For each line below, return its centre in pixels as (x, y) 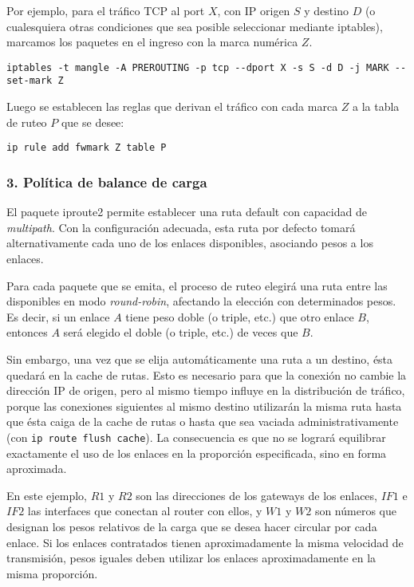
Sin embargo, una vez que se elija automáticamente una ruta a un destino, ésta (200, 359)
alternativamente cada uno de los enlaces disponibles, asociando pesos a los (190, 243)
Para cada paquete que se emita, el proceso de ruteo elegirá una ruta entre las (197, 285)
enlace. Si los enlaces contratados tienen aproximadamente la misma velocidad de (205, 542)
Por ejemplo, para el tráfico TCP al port (106, 10)
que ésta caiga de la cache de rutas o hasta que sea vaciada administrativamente (203, 422)
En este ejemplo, (47, 495)
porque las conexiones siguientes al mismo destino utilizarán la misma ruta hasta (204, 406)
